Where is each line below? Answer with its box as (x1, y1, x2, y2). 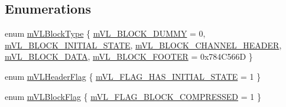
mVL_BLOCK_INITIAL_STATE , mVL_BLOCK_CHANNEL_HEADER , (5, 38, 282, 51)
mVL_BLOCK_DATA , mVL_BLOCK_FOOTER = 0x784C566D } (5, 50, 253, 63)
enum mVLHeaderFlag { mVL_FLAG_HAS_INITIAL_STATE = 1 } (5, 70, 261, 82)
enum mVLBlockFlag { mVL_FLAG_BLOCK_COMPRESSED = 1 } (5, 90, 261, 102)
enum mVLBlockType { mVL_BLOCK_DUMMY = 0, (5, 27, 206, 40)
